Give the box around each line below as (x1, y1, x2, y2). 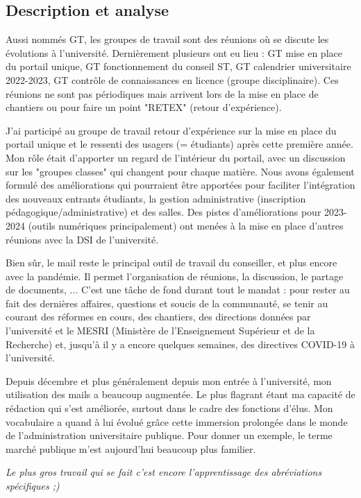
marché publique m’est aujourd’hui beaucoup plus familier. (6, 441, 256, 456)
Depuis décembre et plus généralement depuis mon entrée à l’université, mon (6, 373, 332, 388)
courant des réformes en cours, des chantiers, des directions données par (6, 309, 311, 324)
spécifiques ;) (6, 479, 60, 493)
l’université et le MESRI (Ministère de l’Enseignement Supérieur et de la (6, 323, 315, 338)
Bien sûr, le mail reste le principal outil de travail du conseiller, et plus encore (6, 255, 337, 270)
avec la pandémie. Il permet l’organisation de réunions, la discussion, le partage (6, 268, 344, 283)
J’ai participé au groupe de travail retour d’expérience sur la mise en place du (6, 123, 337, 137)
